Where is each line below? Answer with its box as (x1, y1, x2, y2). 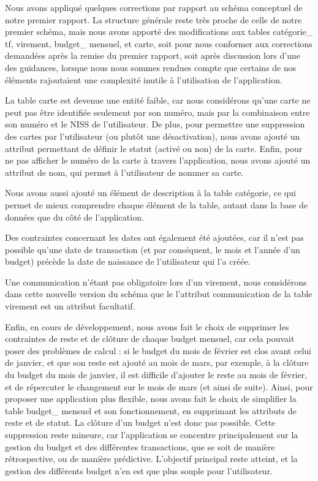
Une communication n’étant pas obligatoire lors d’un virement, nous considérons (5, 275, 307, 288)
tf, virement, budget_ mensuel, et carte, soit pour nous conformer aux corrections (5, 37, 312, 50)
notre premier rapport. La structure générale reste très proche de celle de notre (5, 13, 302, 26)
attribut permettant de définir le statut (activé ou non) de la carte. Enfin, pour (5, 142, 303, 154)
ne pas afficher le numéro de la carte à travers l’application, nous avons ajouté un (5, 154, 311, 167)
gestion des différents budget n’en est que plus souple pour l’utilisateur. (5, 464, 273, 477)
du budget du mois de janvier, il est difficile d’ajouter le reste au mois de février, (5, 368, 308, 381)
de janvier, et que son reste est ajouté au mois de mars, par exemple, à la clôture (5, 356, 309, 369)
